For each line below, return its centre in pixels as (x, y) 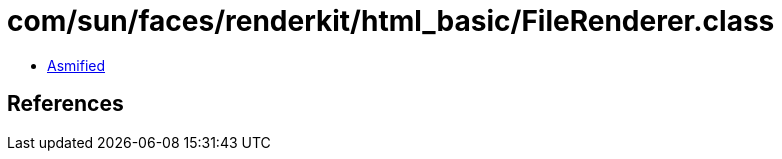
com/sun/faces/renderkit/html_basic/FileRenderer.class (391, 21)
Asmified (76, 65)
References (65, 104)
